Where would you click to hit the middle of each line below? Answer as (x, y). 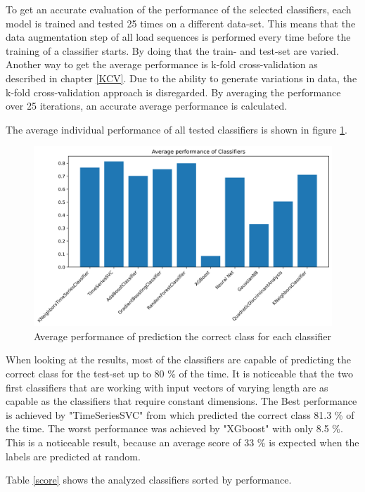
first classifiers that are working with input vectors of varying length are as (167, 387)
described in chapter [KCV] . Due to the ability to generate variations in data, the (181, 78)
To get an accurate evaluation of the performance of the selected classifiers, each (179, 9)
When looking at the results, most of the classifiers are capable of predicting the (178, 360)
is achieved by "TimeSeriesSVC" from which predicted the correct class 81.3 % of (180, 414)
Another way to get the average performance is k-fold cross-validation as (162, 64)
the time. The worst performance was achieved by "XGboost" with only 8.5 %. (174, 428)
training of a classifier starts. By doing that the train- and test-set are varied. (172, 50)
